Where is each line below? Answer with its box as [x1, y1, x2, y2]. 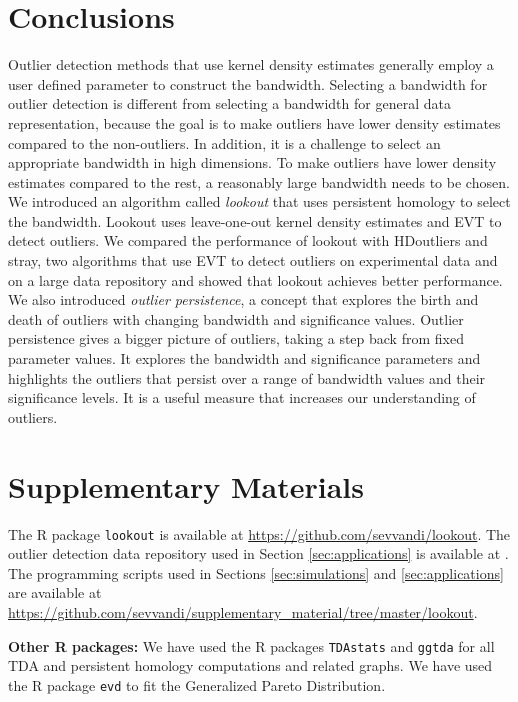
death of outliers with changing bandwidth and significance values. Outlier [8, 308, 464, 329]
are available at [8, 582, 102, 603]
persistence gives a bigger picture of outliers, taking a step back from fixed [8, 328, 464, 349]
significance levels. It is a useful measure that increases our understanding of [8, 387, 476, 408]
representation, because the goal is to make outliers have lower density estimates [8, 112, 501, 133]
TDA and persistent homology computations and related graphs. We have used [8, 655, 493, 676]
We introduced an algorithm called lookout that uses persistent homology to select [8, 191, 511, 212]
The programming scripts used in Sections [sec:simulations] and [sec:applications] [8, 562, 504, 583]
